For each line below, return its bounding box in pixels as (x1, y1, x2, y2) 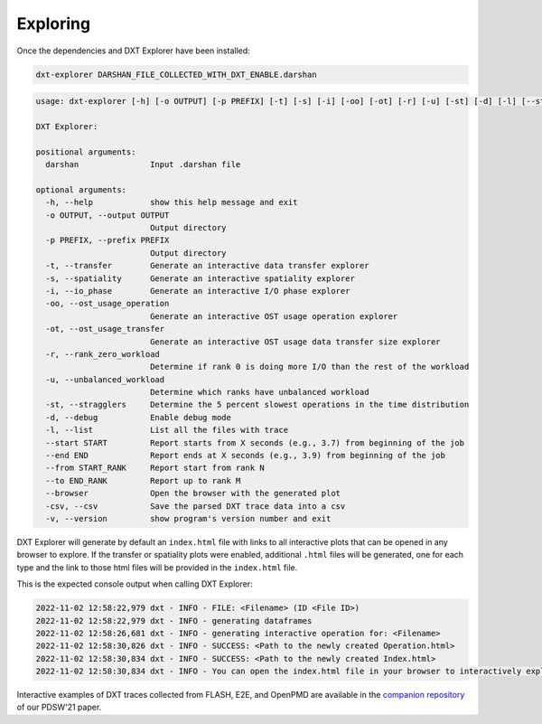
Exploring (16, 14, 90, 33)
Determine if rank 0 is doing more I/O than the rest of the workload (149, 362, 470, 372)
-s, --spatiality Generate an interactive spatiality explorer (45, 273, 356, 284)
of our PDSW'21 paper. (16, 701, 102, 713)
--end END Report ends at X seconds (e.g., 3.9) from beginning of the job (45, 450, 446, 461)
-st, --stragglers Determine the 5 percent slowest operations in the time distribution (45, 400, 470, 410)
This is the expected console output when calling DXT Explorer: (16, 578, 253, 589)
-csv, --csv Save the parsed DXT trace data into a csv (45, 501, 346, 511)
